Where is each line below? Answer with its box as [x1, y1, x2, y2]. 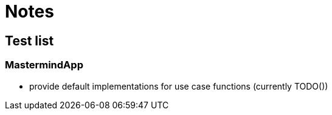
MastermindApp [5, 59, 83, 71]
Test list [5, 33, 54, 48]
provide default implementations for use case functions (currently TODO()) [29, 80, 328, 91]
